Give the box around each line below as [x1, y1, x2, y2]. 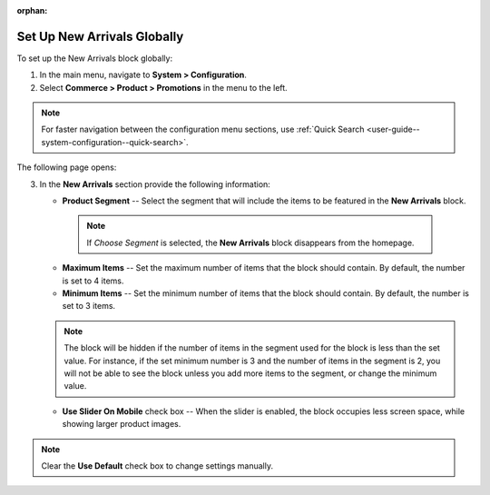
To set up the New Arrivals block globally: [16, 53, 172, 64]
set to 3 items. [62, 301, 116, 312]
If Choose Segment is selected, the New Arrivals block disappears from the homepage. [86, 237, 415, 248]
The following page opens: [16, 162, 117, 173]
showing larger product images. [62, 419, 181, 430]
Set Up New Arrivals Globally [16, 28, 184, 45]
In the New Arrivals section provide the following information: [39, 178, 271, 190]
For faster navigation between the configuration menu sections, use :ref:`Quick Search [41, 124, 365, 135]
